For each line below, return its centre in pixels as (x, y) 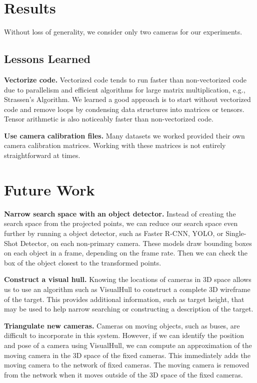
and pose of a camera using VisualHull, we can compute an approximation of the (128, 345)
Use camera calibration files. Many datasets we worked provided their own (124, 135)
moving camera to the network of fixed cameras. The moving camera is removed (127, 365)
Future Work (49, 189)
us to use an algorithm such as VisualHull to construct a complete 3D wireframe (127, 289)
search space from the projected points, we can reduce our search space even (121, 223)
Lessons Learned (47, 59)
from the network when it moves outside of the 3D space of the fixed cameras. (123, 374)
